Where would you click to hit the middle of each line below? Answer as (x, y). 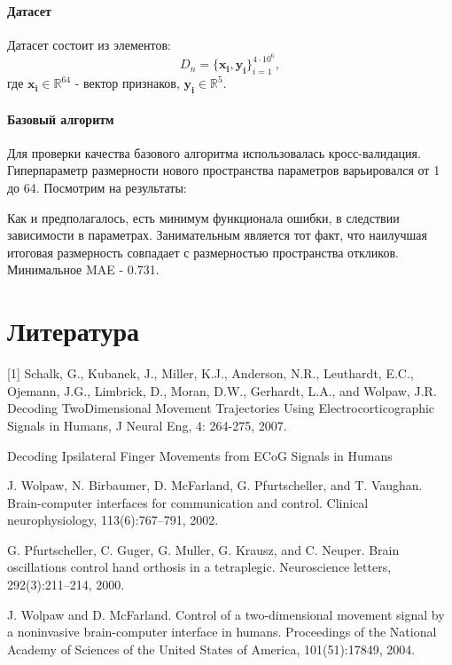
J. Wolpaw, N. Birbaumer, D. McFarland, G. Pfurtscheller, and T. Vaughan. (215, 485)
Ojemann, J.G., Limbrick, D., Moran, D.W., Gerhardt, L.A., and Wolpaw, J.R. (222, 390)
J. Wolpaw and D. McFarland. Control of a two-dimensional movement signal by (226, 614)
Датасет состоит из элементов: (89, 44)
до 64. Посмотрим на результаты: (97, 188)
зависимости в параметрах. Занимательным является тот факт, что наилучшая (218, 235)
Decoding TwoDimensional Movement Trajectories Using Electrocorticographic (221, 408)
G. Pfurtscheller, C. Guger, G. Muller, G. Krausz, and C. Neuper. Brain (203, 549)
